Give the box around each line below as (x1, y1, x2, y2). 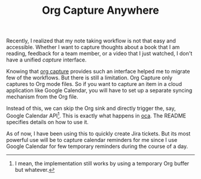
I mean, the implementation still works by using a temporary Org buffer (14, 159, 190, 167)
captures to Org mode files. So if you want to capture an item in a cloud (6, 81, 182, 88)
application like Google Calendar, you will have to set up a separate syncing (6, 87, 193, 94)
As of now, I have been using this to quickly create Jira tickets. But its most (6, 129, 191, 137)
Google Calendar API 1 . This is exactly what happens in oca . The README (6, 111, 187, 119)
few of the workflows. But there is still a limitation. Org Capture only (6, 74, 173, 81)
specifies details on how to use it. (6, 118, 89, 125)
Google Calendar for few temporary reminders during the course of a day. (6, 143, 188, 150)
